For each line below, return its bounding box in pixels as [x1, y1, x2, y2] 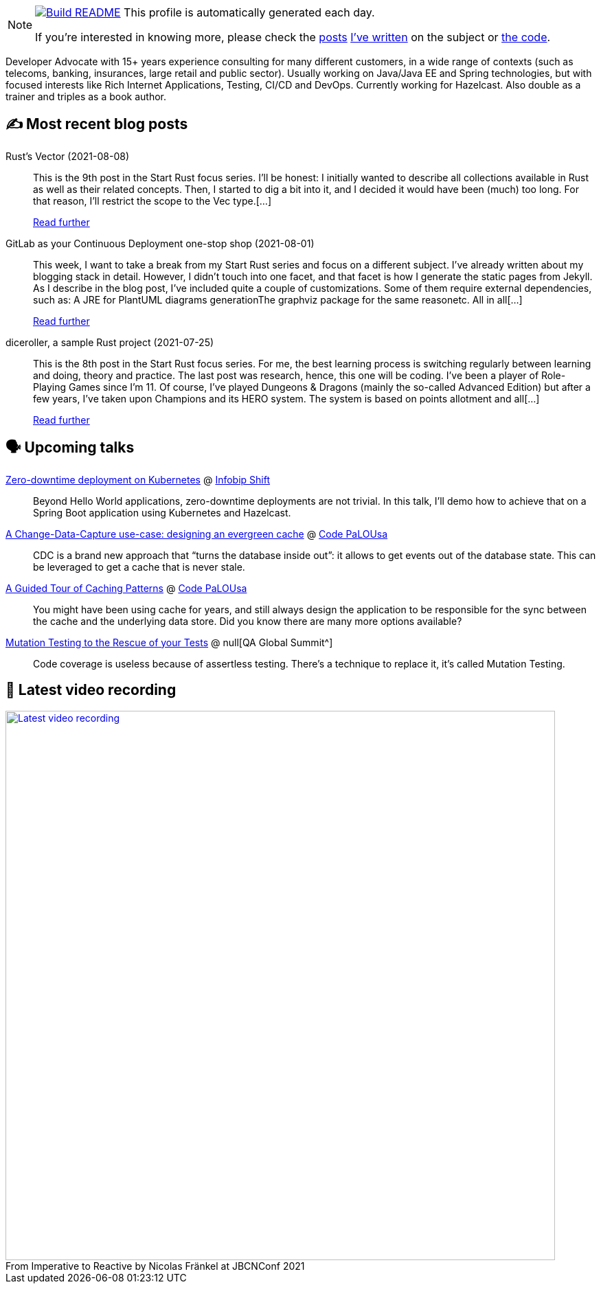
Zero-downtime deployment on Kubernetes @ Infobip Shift [5, 473, 271, 486]
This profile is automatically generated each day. [124, 5, 375, 19]
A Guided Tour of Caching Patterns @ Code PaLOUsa [5, 582, 247, 594]
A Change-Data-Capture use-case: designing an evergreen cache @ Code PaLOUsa [5, 527, 388, 540]
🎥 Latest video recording [5, 681, 177, 699]
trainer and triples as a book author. [5, 91, 167, 102]
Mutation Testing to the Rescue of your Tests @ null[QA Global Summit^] [5, 636, 333, 648]
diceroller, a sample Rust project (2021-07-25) [5, 336, 214, 348]
